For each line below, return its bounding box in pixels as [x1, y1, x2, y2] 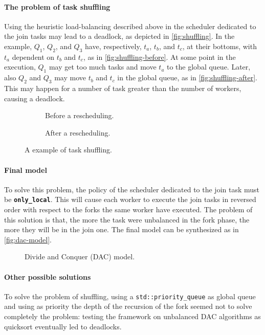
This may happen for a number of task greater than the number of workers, [4, 82, 241, 93]
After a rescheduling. [45, 127, 111, 138]
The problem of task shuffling [4, 1, 111, 12]
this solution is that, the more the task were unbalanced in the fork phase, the [4, 214, 250, 225]
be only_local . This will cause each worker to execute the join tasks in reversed [4, 194, 256, 205]
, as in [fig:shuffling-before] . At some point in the [83, 51, 236, 62]
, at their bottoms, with [182, 40, 257, 51]
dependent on [12, 51, 55, 62]
